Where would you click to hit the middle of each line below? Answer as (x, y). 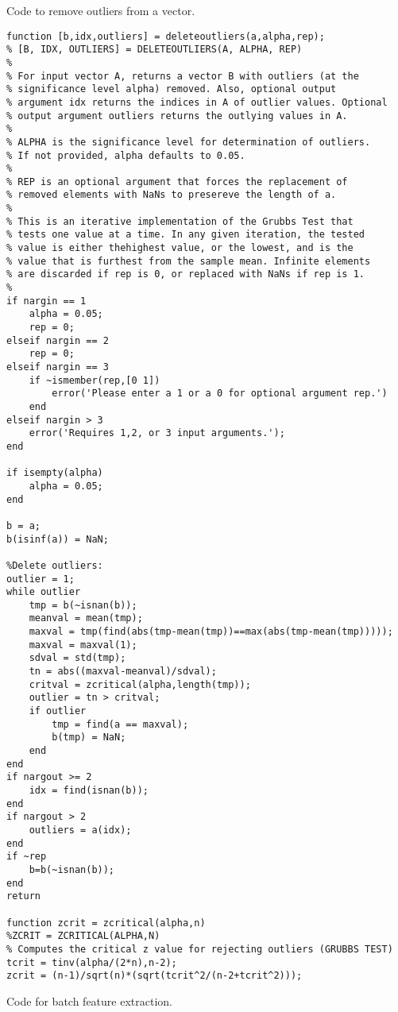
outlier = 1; (41, 579)
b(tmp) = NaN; (89, 738)
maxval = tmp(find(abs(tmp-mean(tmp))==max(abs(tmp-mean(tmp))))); (211, 632)
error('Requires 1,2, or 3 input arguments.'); (157, 433)
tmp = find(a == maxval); (120, 724)
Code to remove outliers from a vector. (101, 10)
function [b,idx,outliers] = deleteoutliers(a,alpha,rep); (166, 36)
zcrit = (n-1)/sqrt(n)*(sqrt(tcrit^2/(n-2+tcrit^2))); (155, 976)
